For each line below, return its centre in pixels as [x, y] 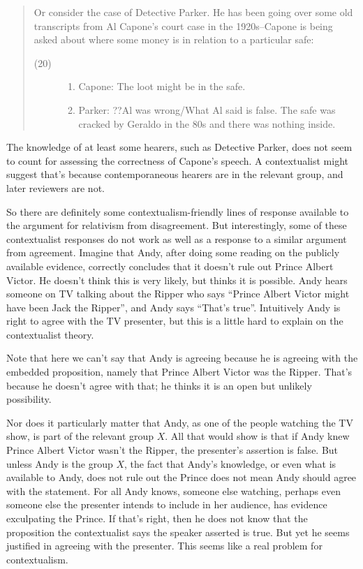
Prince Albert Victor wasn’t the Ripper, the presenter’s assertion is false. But [172, 450]
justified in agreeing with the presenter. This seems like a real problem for [164, 546]
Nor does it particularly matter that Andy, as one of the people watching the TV [180, 422]
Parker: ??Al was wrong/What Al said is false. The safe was [207, 109]
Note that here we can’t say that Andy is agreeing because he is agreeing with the [182, 358]
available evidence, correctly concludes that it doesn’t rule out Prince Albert [170, 266]
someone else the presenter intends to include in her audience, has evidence [167, 504]
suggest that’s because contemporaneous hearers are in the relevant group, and [175, 174]
